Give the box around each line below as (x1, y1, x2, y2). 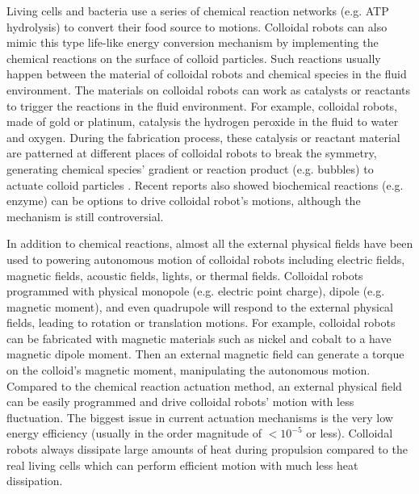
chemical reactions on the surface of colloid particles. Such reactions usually (6, 49, 381, 66)
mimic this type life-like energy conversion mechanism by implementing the (6, 34, 379, 51)
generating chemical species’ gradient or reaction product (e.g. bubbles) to (6, 160, 374, 177)
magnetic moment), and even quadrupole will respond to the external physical (6, 298, 394, 315)
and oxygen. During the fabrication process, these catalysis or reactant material (6, 128, 400, 145)
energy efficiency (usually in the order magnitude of (6, 425, 262, 442)
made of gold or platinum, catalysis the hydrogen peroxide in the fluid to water (6, 113, 399, 130)
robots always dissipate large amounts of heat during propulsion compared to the (6, 441, 408, 458)
